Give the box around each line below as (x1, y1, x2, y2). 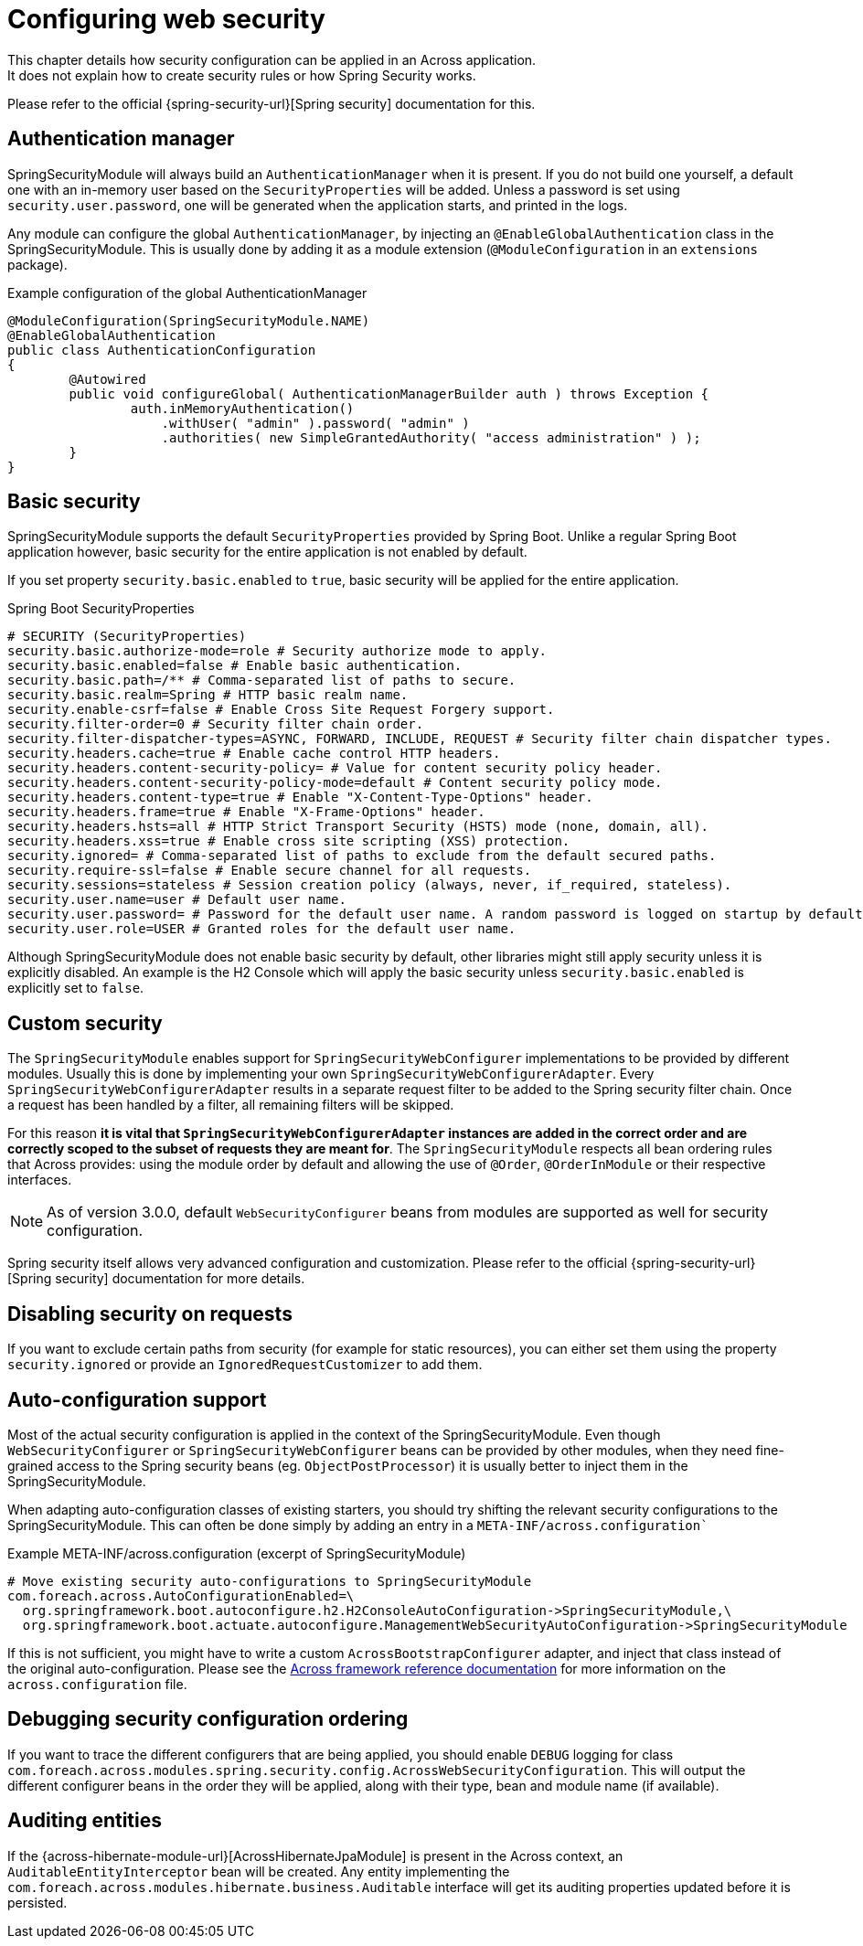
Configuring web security (7, 4, 325, 35)
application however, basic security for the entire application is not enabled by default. (7, 544, 527, 560)
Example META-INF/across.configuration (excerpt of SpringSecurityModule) (7, 1545, 466, 1561)
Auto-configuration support (7, 1388, 267, 1411)
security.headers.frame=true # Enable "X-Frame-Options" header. (7, 804, 485, 820)
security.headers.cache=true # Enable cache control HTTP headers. (7, 746, 501, 761)
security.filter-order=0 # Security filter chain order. (7, 717, 424, 732)
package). (7, 256, 68, 272)
